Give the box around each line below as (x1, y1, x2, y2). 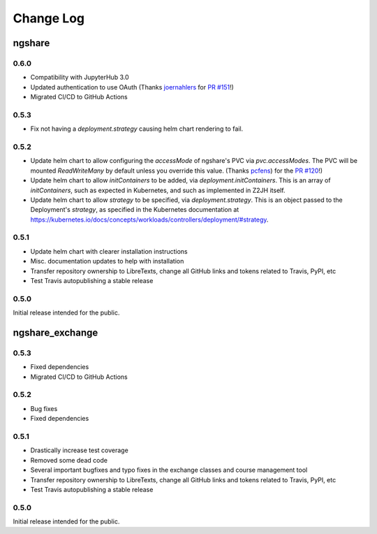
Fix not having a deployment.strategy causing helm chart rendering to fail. (30, 124, 244, 133)
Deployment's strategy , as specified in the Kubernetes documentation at (30, 205, 239, 214)
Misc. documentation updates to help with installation (30, 257, 184, 266)
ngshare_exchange (13, 326, 98, 338)
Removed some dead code (30, 456, 108, 464)
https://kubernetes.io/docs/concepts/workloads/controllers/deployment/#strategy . (30, 215, 269, 224)
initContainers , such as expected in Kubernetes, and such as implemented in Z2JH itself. (30, 186, 286, 194)
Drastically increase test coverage (30, 446, 128, 454)
